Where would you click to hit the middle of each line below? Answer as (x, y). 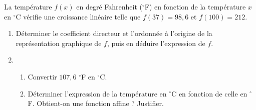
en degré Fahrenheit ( (109, 6)
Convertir (42, 76)
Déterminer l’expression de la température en (97, 93)
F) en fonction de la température (195, 6)
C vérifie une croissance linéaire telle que (78, 16)
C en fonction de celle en (209, 93)
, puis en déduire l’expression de (156, 43)
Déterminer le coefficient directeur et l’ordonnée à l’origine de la (114, 33)
